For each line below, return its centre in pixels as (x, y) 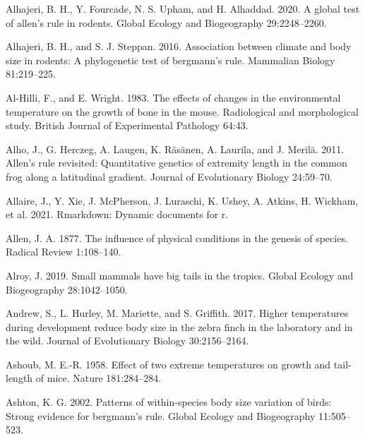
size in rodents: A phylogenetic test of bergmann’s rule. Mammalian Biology (170, 60)
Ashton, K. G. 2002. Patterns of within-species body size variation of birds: (169, 402)
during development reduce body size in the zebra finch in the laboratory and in (179, 326)
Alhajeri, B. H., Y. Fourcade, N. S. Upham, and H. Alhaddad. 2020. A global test (183, 8)
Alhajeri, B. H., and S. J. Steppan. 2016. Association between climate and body (179, 46)
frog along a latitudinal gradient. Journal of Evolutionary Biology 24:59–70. (169, 176)
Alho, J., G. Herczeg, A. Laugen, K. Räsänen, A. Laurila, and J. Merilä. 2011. (175, 149)
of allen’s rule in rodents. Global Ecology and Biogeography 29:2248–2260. (166, 22)
